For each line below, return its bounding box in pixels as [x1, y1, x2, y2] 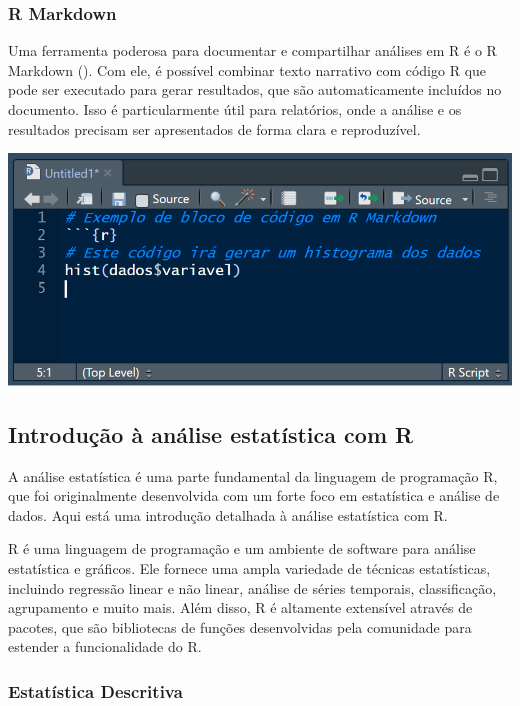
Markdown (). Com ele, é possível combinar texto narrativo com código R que [8, 59, 487, 80]
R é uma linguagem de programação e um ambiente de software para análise [8, 538, 476, 559]
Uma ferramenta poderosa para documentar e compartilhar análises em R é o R [8, 40, 497, 61]
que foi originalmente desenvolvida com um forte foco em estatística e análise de [8, 485, 500, 506]
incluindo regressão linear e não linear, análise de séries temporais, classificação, [8, 577, 497, 598]
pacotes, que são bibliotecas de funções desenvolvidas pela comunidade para [8, 616, 472, 637]
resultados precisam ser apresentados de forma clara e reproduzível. [8, 118, 421, 139]
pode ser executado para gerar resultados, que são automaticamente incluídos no [8, 79, 502, 100]
